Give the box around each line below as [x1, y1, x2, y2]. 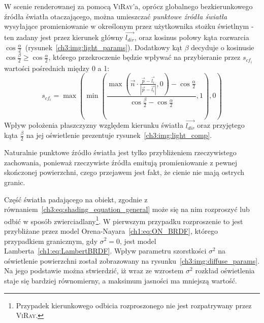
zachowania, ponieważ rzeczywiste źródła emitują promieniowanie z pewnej [4, 157, 238, 167]
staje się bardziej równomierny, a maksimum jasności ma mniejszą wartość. [4, 275, 237, 285]
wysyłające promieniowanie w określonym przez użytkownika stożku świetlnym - [4, 21, 254, 31]
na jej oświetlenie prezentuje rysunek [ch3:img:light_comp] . [26, 130, 212, 140]
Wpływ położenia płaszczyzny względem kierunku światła [4, 120, 184, 130]
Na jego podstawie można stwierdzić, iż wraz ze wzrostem [4, 265, 184, 276]
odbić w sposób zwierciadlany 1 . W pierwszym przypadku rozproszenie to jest [4, 214, 243, 226]
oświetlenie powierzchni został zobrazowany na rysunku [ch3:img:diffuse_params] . [4, 255, 260, 266]
